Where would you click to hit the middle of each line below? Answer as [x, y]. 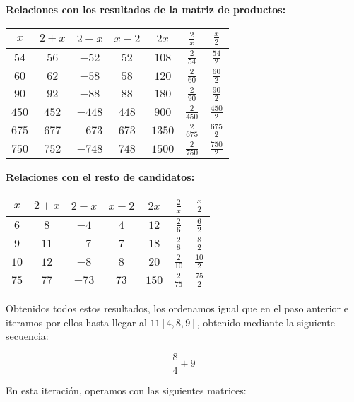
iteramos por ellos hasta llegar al [76, 322]
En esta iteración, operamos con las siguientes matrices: [126, 390]
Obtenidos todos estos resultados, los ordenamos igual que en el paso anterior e [177, 308]
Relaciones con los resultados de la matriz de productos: [146, 9]
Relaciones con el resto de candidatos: [100, 177]
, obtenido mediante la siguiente [266, 322]
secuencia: [27, 336]
